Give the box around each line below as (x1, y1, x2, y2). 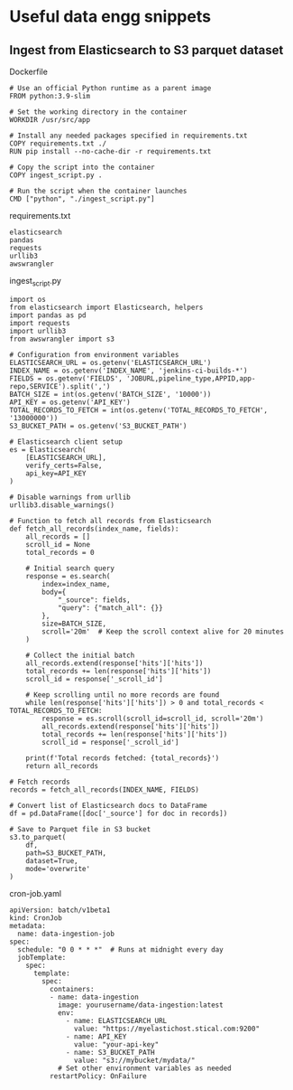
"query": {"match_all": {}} (57, 603, 164, 612)
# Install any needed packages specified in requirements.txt (9, 131, 248, 140)
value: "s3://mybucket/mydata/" (73, 1056, 196, 1065)
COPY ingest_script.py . (9, 171, 103, 180)
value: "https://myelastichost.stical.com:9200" (73, 1024, 260, 1033)
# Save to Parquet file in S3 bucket (9, 824, 151, 833)
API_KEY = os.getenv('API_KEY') (9, 398, 131, 407)
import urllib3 (9, 326, 67, 335)
